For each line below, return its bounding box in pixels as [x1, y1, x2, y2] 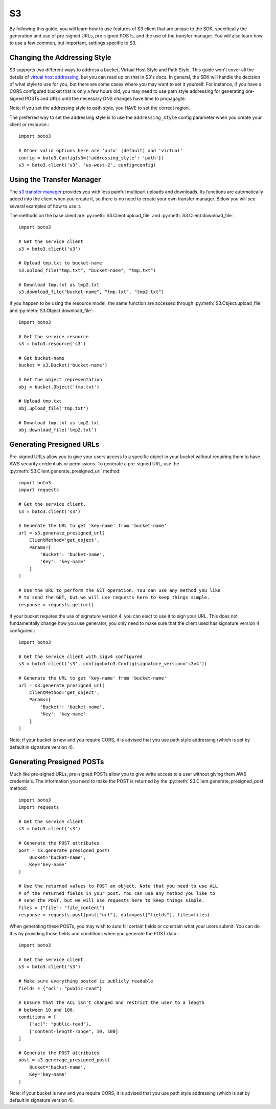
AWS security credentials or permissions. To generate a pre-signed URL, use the [9, 461, 179, 467]
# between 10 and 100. [18, 1007, 76, 1013]
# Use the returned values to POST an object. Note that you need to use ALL [18, 883, 218, 889]
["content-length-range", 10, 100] [29, 1028, 119, 1034]
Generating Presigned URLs [9, 440, 100, 448]
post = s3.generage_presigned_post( [18, 1057, 110, 1063]
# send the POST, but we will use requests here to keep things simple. [18, 897, 204, 903]
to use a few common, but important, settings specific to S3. [9, 40, 137, 46]
